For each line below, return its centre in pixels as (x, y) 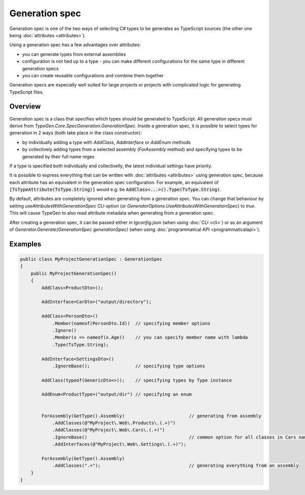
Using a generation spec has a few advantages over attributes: (75, 45)
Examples (25, 244)
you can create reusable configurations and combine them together (93, 75)
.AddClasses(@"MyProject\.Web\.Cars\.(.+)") (109, 430)
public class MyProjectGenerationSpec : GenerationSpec (91, 259)
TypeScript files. (27, 92)
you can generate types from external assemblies (74, 54)
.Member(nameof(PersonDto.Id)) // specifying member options (131, 323)
